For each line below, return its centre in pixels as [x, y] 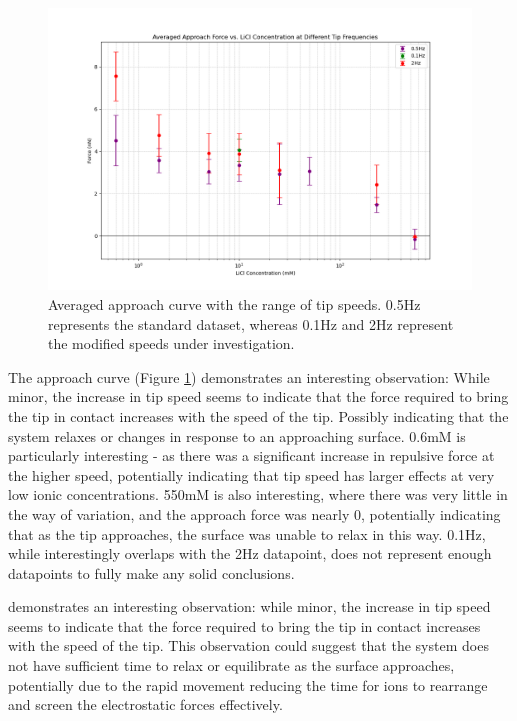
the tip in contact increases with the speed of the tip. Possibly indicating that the [258, 415]
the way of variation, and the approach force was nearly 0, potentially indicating [254, 513]
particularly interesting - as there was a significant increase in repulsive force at [251, 455]
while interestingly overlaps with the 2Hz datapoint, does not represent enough [250, 553]
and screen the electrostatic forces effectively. [145, 704]
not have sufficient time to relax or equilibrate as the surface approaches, [231, 665]
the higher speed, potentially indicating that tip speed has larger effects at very [251, 474]
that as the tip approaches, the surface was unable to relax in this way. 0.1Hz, [247, 533]
